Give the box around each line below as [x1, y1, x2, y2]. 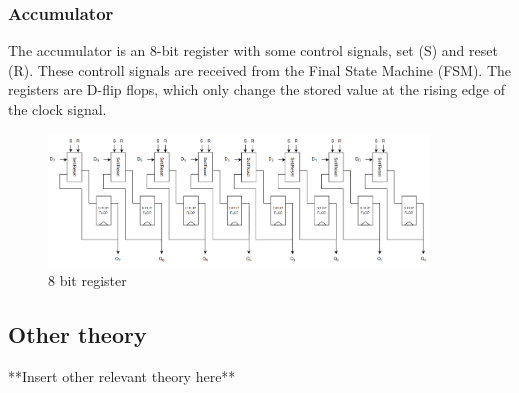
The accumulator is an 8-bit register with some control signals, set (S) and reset [8, 40, 498, 61]
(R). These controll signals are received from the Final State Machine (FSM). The [8, 59, 512, 80]
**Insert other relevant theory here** [8, 366, 236, 387]
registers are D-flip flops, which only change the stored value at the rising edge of [8, 79, 505, 100]
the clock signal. [8, 99, 107, 119]
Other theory [8, 319, 147, 350]
